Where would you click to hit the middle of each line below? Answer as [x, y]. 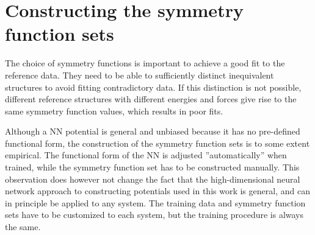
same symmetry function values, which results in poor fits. [114, 110]
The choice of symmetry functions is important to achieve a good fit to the [145, 63]
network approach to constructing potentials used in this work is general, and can [157, 191]
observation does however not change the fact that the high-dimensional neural [153, 179]
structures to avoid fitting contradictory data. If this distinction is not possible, [153, 87]
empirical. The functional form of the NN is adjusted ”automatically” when [146, 155]
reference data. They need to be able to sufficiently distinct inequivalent [139, 75]
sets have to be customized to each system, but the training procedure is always [154, 215]
